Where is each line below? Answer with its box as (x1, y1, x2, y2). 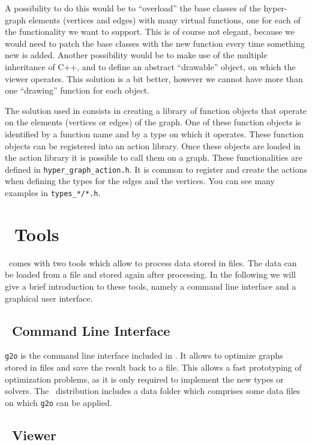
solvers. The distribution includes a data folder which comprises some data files (5, 384, 301, 397)
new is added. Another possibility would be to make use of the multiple (5, 49, 268, 61)
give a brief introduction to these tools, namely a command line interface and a (5, 279, 296, 292)
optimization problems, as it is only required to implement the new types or (5, 372, 284, 385)
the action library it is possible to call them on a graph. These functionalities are (5, 151, 302, 164)
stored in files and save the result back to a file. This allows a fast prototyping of (5, 360, 302, 373)
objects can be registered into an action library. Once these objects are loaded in (5, 139, 301, 152)
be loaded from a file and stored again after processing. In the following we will (5, 268, 296, 281)
